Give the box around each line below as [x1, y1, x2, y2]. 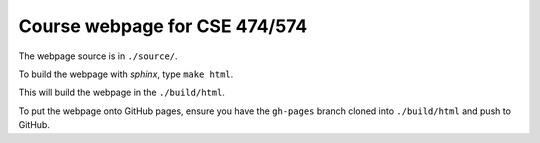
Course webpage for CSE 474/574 [18, 15, 308, 37]
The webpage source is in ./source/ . [18, 50, 179, 62]
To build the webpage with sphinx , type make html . [18, 68, 234, 80]
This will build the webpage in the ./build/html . [18, 86, 225, 99]
